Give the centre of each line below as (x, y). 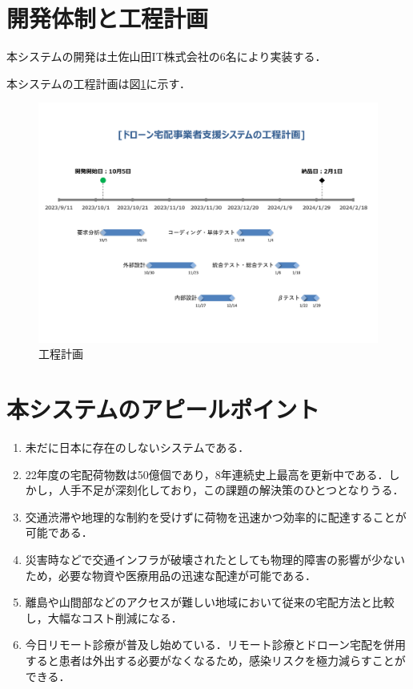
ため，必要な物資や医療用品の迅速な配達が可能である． (170, 575)
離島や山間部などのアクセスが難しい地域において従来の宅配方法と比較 (210, 602)
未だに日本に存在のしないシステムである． (137, 447)
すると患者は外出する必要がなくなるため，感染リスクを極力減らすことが (215, 660)
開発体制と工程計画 (108, 18)
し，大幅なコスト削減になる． (104, 617)
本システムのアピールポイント (163, 409)
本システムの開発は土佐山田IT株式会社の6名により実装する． (166, 56)
